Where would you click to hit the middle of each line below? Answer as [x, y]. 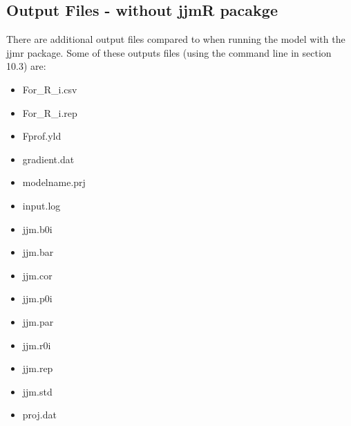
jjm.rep [38, 368]
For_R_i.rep [50, 112]
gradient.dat [48, 159]
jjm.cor [37, 275]
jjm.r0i [37, 345]
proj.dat [39, 415]
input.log [41, 205]
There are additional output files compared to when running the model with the [176, 39]
